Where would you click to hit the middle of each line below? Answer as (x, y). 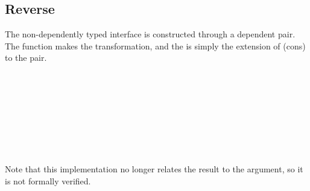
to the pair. (26, 58)
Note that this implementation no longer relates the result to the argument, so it (154, 169)
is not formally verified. (48, 180)
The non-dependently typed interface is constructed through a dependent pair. (150, 34)
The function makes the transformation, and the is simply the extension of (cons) (155, 45)
